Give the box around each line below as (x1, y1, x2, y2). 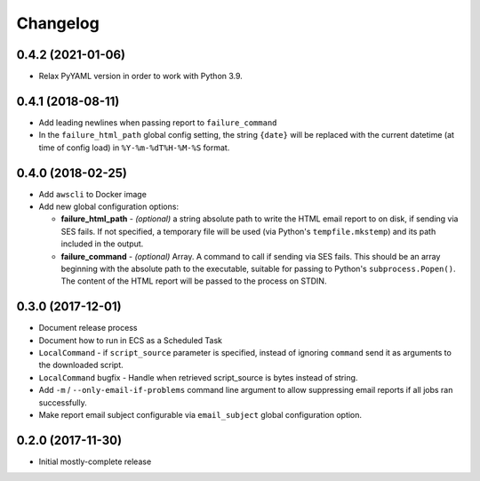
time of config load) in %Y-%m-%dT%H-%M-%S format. (38, 142, 230, 153)
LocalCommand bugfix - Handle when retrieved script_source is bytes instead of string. (38, 372, 358, 382)
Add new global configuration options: (38, 201, 180, 212)
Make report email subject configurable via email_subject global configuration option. (38, 410, 363, 421)
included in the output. (60, 238, 144, 249)
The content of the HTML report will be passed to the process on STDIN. (60, 276, 327, 286)
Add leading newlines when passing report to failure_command (38, 116, 277, 128)
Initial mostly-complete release (38, 456, 152, 467)
